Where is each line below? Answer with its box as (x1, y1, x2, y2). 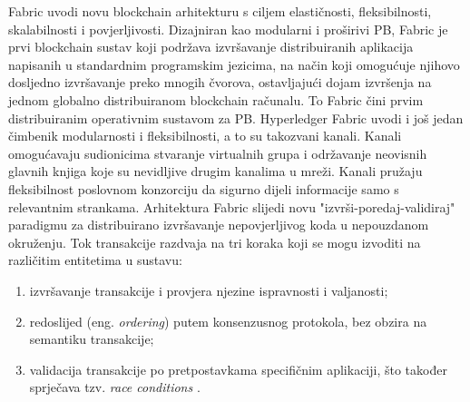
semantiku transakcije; (29, 329, 154, 348)
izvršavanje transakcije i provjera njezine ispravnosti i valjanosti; (29, 280, 388, 299)
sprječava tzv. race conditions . (29, 377, 201, 397)
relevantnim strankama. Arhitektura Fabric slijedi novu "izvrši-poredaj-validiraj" (8, 197, 455, 216)
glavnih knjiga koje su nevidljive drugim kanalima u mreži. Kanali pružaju (8, 162, 423, 181)
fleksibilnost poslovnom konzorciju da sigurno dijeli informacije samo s (8, 179, 399, 198)
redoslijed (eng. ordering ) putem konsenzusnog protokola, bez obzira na (29, 311, 427, 330)
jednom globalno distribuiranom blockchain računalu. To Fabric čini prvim (8, 90, 424, 109)
